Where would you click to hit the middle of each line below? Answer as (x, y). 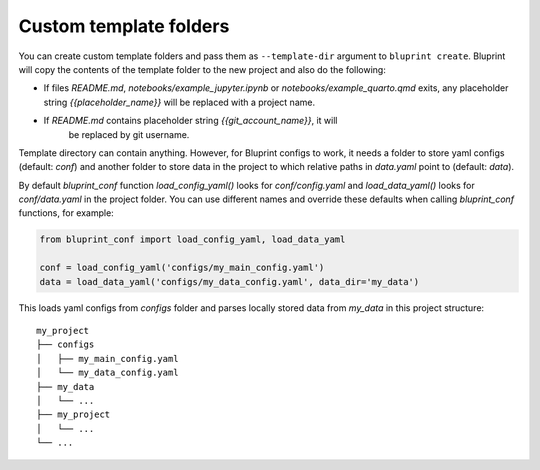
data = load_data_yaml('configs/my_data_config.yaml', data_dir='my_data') (229, 281)
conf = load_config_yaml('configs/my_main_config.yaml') (182, 268)
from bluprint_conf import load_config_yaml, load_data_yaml (192, 239)
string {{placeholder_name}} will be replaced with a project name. (179, 102)
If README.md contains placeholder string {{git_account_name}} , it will (190, 121)
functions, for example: (66, 213)
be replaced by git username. (129, 134)
